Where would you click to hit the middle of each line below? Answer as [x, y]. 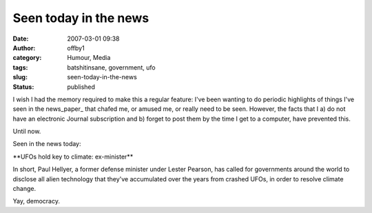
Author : [24, 48]
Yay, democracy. [36, 201]
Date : [21, 39]
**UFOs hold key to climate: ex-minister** [73, 156]
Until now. [27, 132]
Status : [23, 87]
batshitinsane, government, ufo [111, 67]
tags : [20, 67]
